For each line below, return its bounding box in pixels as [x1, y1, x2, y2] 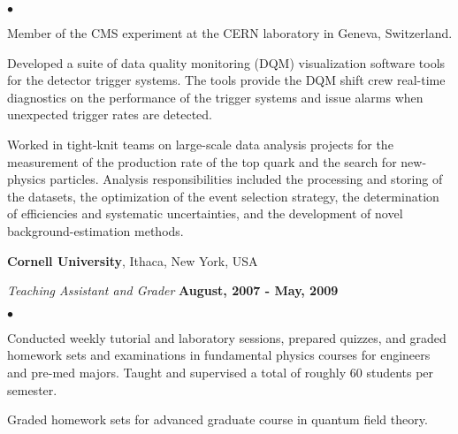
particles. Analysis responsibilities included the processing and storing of [50, 170, 443, 188]
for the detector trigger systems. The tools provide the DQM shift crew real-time [7, 71, 446, 89]
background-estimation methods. [7, 221, 184, 240]
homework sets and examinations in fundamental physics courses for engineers [7, 346, 431, 364]
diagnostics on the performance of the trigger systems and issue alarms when [7, 88, 424, 106]
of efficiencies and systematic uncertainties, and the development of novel [7, 204, 403, 223]
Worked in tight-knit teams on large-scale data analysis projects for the [7, 134, 393, 153]
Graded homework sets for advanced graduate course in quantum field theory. [7, 410, 428, 429]
